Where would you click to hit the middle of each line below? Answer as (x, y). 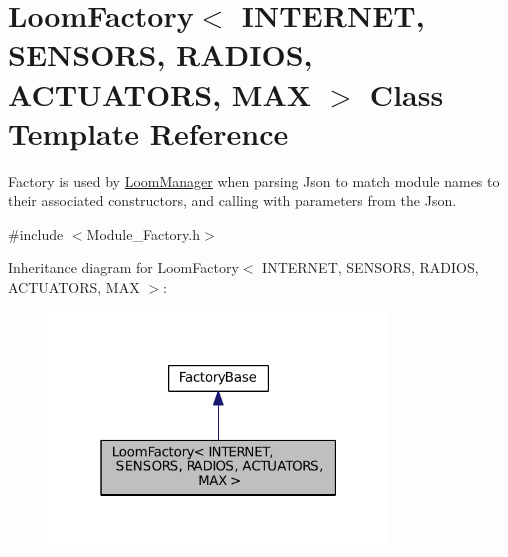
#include (36, 233)
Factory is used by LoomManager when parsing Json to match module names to (254, 180)
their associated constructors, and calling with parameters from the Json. (232, 200)
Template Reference (148, 132)
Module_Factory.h (143, 233)
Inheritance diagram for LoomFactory (123, 267)
